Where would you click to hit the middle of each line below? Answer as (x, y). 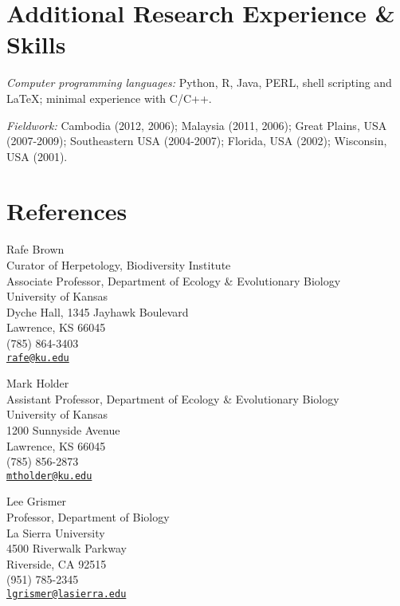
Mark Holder (38, 383)
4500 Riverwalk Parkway (67, 548)
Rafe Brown (35, 249)
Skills (36, 44)
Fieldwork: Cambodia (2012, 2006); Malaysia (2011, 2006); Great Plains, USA (197, 125)
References (67, 211)
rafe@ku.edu (38, 358)
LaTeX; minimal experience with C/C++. (109, 98)
